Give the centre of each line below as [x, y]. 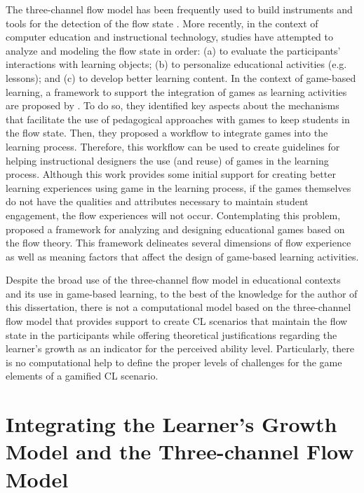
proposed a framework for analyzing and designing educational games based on [175, 229]
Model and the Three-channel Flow [180, 451]
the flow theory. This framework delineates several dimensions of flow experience [178, 243]
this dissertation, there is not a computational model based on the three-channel [178, 307]
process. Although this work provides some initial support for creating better [171, 174]
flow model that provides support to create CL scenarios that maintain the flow [177, 321]
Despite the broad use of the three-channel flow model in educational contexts [173, 280]
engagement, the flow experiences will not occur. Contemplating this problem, [173, 215]
